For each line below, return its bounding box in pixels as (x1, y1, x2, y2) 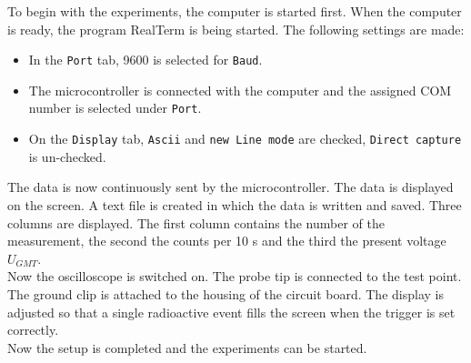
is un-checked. (28, 146, 106, 166)
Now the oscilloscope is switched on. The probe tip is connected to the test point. (7, 267, 462, 286)
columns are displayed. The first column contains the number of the (7, 213, 385, 232)
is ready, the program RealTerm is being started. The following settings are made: (7, 19, 465, 38)
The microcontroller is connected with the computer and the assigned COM (28, 80, 452, 99)
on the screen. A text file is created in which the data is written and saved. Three (7, 195, 462, 214)
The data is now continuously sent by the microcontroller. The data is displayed (7, 177, 454, 197)
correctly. (7, 320, 59, 339)
